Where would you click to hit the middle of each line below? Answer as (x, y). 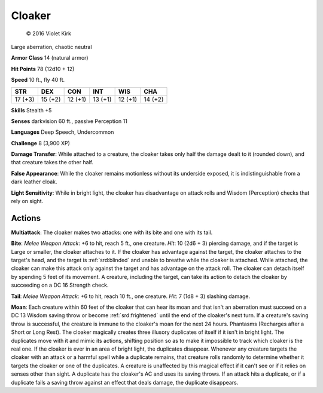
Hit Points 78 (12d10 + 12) (43, 69)
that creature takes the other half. (52, 162)
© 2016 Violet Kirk (49, 33)
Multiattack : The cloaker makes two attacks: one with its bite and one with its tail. (112, 232)
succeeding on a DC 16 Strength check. (60, 285)
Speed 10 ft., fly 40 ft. (38, 80)
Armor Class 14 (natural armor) (50, 58)
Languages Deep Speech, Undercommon (63, 132)
